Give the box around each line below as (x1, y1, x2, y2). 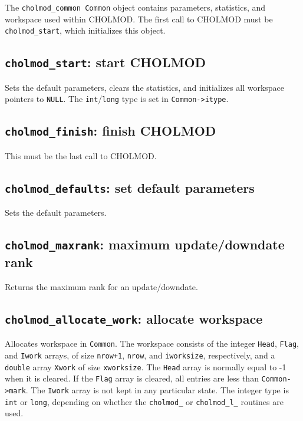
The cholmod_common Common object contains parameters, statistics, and (5, 1, 266, 13)
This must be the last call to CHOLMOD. (5, 149, 157, 162)
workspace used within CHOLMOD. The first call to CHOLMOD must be (5, 12, 273, 25)
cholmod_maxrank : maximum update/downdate (5, 235, 285, 254)
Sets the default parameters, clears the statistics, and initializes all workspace (5, 81, 285, 93)
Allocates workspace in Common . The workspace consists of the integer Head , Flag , (5, 337, 299, 350)
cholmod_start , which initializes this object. (5, 24, 166, 37)
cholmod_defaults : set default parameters (5, 178, 255, 196)
